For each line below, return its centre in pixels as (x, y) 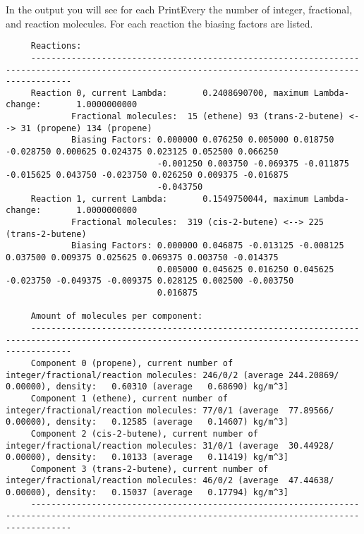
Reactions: (56, 46)
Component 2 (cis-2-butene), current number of (144, 433)
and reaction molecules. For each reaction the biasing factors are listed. (159, 23)
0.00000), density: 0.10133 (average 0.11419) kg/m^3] (147, 457)
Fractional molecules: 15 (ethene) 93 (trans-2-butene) (208, 117)
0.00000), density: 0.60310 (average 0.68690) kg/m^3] (147, 387)
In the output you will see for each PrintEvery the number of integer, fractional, (179, 9)
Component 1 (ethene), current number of (129, 398)
